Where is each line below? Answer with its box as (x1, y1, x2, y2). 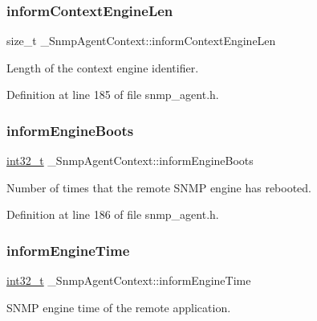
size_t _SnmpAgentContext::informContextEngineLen (6, 32, 276, 49)
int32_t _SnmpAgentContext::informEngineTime (6, 272, 251, 289)
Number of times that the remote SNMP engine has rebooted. (6, 179, 312, 195)
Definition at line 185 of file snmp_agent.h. (6, 86, 219, 103)
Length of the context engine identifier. (6, 59, 199, 76)
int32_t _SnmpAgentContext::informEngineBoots (6, 152, 254, 169)
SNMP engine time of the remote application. (6, 298, 231, 315)
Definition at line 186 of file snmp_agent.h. (6, 206, 219, 223)
